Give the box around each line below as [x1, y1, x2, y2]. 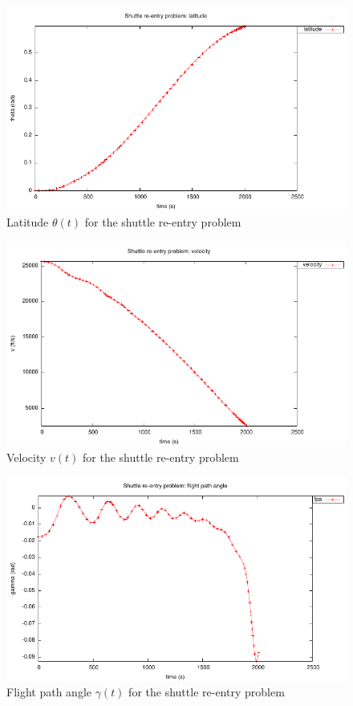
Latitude [6, 213, 49, 230]
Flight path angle [6, 684, 91, 700]
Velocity [6, 448, 47, 465]
